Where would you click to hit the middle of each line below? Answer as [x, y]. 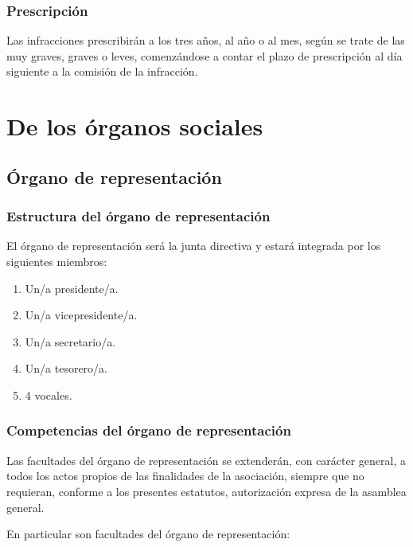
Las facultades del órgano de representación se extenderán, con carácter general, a [206, 460]
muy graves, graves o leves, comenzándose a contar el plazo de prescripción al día [205, 55]
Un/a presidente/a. [72, 288]
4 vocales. [49, 395]
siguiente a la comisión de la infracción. [102, 71]
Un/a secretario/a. [70, 341]
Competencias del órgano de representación [149, 430]
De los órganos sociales [135, 126]
